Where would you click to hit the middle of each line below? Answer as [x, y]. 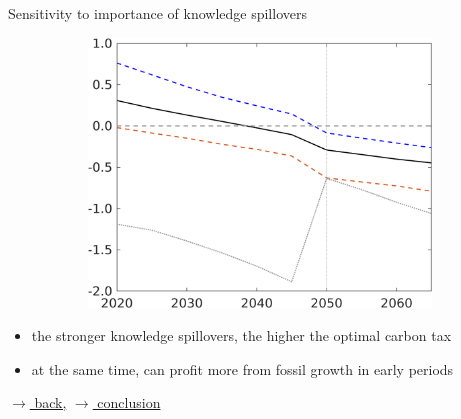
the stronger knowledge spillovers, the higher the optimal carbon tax [241, 335]
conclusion [129, 402]
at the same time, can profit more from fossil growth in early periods [242, 368]
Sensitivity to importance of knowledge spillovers [157, 13]
